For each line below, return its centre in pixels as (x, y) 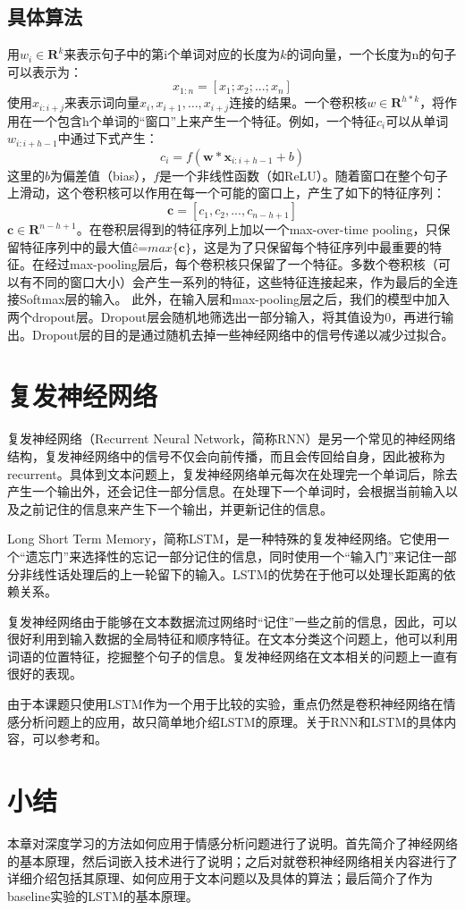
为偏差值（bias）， (102, 175)
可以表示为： (45, 71)
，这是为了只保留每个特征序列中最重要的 (310, 246)
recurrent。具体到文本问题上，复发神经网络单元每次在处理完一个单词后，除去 (232, 473)
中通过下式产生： (108, 138)
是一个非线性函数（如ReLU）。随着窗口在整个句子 (304, 175)
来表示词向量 (102, 102)
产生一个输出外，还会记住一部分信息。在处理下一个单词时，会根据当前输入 (226, 491)
